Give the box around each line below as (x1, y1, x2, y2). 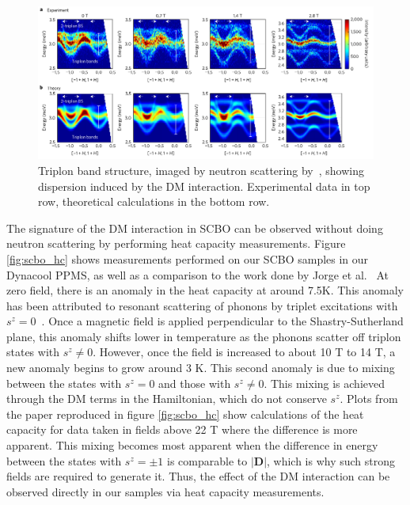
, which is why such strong (267, 452, 396, 469)
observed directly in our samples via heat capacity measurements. (6, 483, 325, 499)
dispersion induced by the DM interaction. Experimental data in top (38, 177, 370, 194)
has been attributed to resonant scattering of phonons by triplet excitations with (6, 297, 398, 313)
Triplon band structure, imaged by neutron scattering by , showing (38, 161, 364, 178)
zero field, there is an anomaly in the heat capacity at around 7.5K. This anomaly (6, 282, 404, 298)
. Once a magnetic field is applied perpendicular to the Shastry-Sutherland (41, 313, 404, 329)
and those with (158, 374, 231, 391)
